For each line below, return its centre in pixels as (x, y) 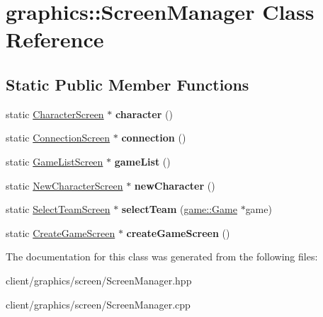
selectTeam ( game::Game (179, 209)
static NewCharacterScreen (64, 185)
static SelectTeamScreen (58, 209)
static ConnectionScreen (58, 138)
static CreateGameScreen (61, 232)
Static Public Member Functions (127, 84)
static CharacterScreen (55, 114)
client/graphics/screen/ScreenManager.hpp (99, 280)
